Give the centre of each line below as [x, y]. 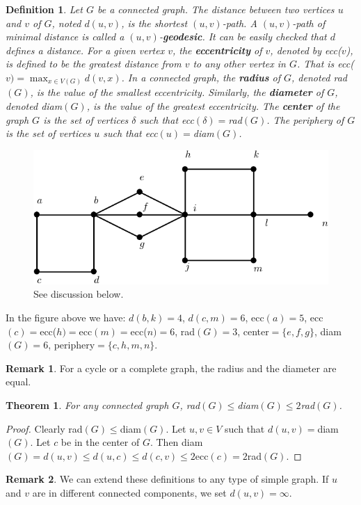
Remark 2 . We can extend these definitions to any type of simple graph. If [167, 479]
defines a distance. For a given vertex [85, 50]
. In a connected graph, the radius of [201, 77]
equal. [18, 382]
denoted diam [34, 106]
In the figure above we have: [66, 317]
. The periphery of [305, 119]
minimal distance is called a [65, 37]
